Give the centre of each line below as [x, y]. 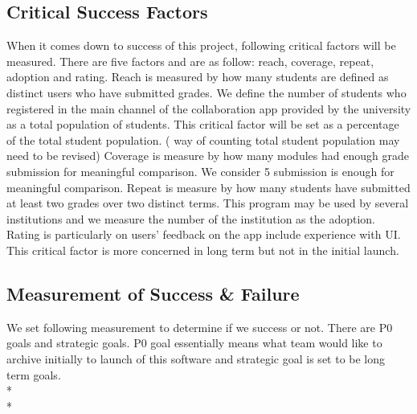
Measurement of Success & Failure [153, 293]
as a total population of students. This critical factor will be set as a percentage [203, 124]
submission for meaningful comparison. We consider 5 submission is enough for [200, 171]
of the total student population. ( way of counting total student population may [203, 139]
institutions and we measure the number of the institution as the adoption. [191, 218]
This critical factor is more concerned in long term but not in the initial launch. [203, 250]
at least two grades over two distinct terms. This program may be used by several [208, 203]
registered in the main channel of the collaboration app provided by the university [209, 108]
